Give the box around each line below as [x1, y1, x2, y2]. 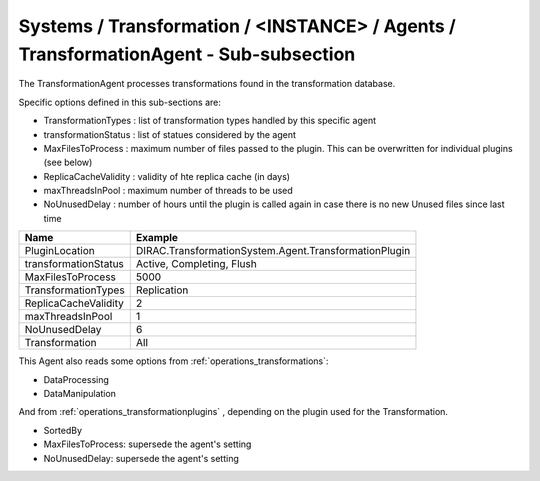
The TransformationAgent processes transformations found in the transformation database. [18, 78, 396, 90]
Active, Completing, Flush [135, 257, 257, 271]
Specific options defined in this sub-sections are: [18, 96, 222, 108]
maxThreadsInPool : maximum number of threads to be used [43, 185, 294, 197]
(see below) [43, 156, 93, 169]
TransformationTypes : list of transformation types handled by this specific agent [43, 115, 377, 127]
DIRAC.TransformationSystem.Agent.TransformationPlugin [135, 244, 411, 258]
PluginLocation [24, 244, 95, 258]
